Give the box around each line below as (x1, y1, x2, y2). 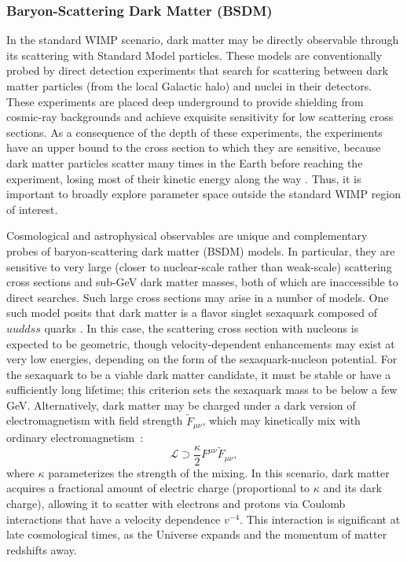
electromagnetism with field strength (6, 412, 183, 429)
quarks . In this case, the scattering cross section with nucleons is (44, 319, 359, 336)
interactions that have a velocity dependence (6, 510, 221, 527)
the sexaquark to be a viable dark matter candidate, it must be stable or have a (6, 366, 391, 382)
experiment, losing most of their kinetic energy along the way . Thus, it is (6, 170, 361, 186)
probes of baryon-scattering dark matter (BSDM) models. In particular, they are (6, 242, 395, 259)
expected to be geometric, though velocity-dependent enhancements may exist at (6, 335, 395, 351)
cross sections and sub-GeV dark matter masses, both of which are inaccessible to (6, 274, 398, 290)
